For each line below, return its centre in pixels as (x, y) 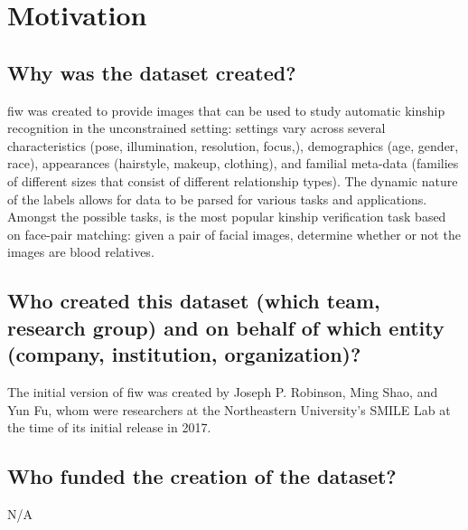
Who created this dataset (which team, (194, 301)
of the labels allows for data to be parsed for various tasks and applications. (217, 199)
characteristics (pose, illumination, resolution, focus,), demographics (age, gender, (233, 145)
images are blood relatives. (81, 252)
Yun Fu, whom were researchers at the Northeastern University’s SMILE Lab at (229, 409)
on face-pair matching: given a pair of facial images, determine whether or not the (234, 234)
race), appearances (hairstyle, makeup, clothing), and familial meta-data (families (233, 163)
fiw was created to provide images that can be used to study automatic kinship (226, 110)
